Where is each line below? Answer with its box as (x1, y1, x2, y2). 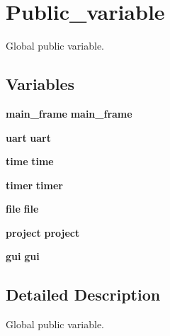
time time (6, 154, 54, 169)
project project (6, 225, 80, 240)
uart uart (6, 130, 52, 145)
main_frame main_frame (6, 106, 132, 121)
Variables (6, 73, 75, 95)
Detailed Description (6, 284, 161, 306)
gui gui (6, 249, 40, 264)
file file (6, 201, 39, 216)
